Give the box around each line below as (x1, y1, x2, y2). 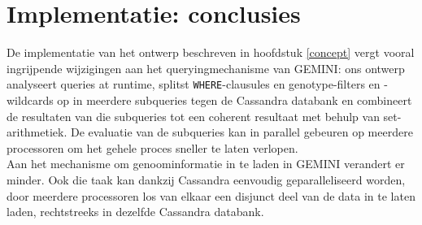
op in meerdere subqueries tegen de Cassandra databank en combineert (57, 91, 412, 108)
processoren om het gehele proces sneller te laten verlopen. (7, 139, 298, 156)
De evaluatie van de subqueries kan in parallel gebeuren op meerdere (70, 123, 413, 141)
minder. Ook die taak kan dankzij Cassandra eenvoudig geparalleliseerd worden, (7, 171, 406, 188)
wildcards (7, 91, 54, 108)
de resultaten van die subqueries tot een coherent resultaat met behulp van (7, 107, 380, 124)
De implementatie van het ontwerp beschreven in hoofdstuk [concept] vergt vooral (7, 44, 415, 61)
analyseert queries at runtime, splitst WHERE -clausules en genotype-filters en (7, 76, 381, 93)
